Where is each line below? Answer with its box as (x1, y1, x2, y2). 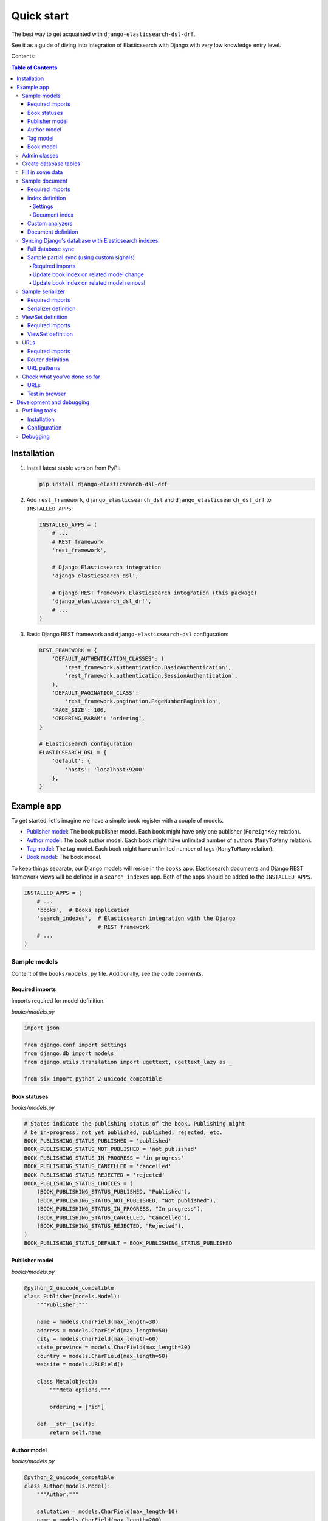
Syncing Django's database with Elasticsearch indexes (22, 237, 159, 244)
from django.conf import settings (24, 1041, 127, 1048)
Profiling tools (22, 407, 57, 414)
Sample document (22, 177, 68, 184)
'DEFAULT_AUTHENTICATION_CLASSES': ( (52, 655, 165, 663)
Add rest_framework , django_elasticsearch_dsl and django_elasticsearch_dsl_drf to (26, 496, 272, 504)
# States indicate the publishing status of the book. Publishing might (24, 1120, 245, 1127)
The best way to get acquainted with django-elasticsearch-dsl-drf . (11, 30, 196, 38)
